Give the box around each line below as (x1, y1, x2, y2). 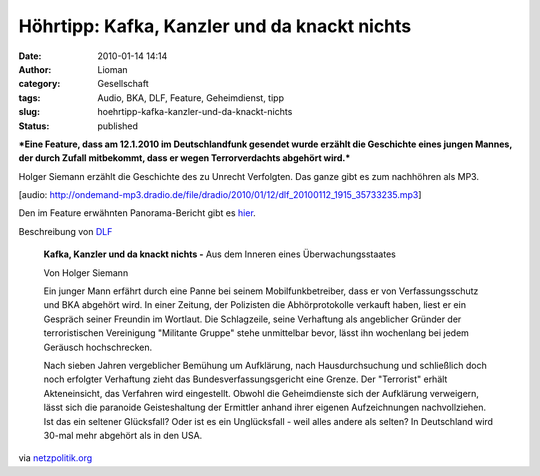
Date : (18, 50, 42, 62)
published (97, 120, 139, 132)
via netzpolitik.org (18, 452, 93, 464)
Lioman (97, 63, 129, 75)
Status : (18, 120, 50, 132)
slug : (18, 106, 40, 118)
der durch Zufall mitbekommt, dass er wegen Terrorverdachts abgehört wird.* (18, 152, 351, 164)
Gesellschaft (97, 78, 149, 90)
